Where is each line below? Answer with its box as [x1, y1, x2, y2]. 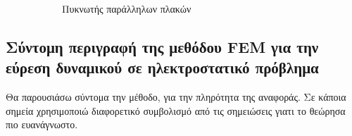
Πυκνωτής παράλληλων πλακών [62, 1, 191, 16]
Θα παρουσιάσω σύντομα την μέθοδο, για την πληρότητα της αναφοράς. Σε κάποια [6, 89, 346, 104]
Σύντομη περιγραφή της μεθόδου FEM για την [6, 35, 319, 57]
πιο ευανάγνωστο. [6, 117, 78, 132]
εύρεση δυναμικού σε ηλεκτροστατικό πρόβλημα [6, 56, 319, 78]
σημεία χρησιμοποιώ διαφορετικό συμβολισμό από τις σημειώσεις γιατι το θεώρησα [6, 103, 346, 118]
